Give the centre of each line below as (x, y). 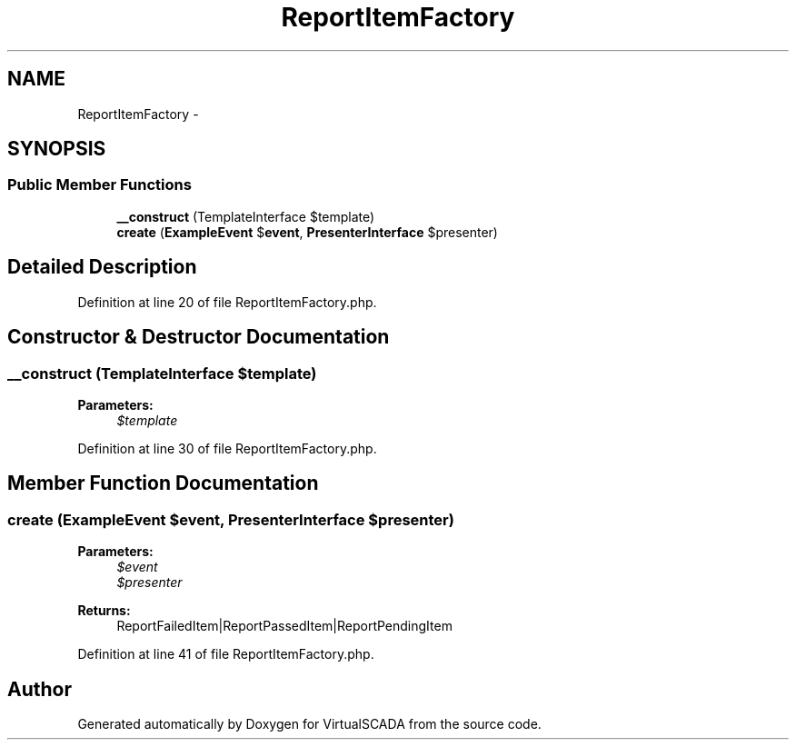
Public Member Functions (99, 185)
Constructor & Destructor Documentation (199, 337)
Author (40, 689)
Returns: (104, 611)
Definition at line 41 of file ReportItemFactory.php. (226, 654)
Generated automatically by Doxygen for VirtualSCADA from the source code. (309, 723)
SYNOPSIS (57, 149)
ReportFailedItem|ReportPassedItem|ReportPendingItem (284, 626)
